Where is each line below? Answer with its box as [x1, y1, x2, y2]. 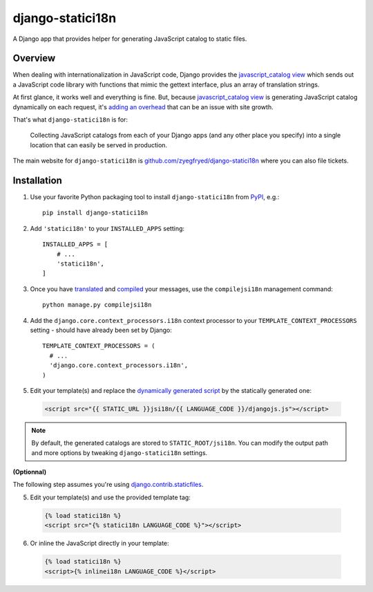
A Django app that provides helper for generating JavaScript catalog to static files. [12, 35, 247, 43]
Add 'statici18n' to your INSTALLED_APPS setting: [30, 224, 185, 232]
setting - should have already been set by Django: [30, 326, 172, 334]
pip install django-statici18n [42, 209, 149, 217]
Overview [12, 53, 56, 64]
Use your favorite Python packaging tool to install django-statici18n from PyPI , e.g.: [30, 193, 280, 201]
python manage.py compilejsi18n [42, 301, 152, 309]
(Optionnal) [12, 468, 47, 477]
